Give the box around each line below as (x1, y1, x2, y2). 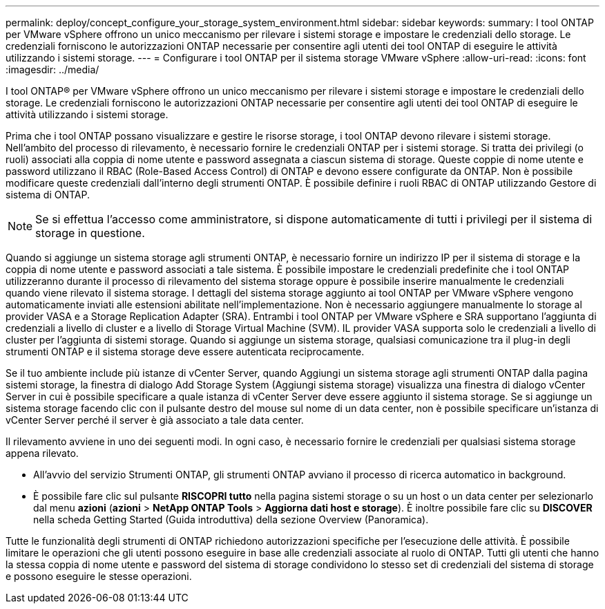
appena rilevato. (6, 447, 79, 459)
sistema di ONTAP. (6, 189, 90, 200)
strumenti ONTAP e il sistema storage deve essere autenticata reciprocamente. (6, 346, 365, 357)
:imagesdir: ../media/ (6, 64, 99, 75)
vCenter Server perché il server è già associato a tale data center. (6, 414, 304, 426)
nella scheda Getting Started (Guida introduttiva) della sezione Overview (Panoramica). (33, 514, 429, 525)
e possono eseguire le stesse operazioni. (6, 570, 192, 582)
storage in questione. (35, 226, 145, 240)
